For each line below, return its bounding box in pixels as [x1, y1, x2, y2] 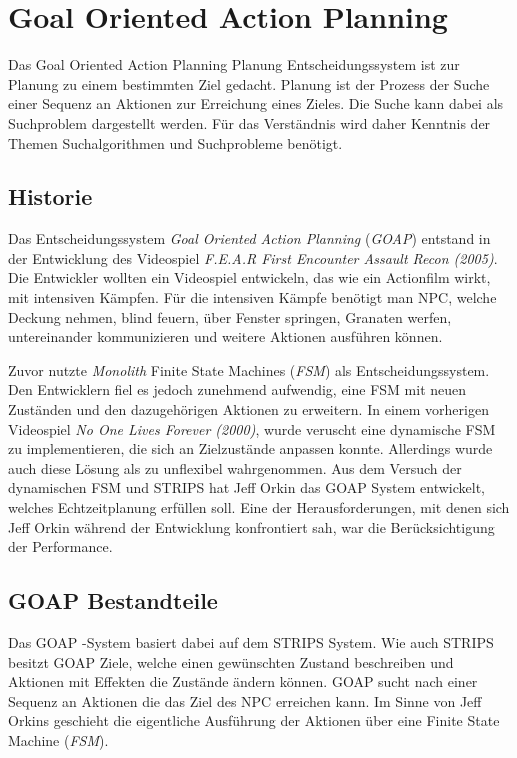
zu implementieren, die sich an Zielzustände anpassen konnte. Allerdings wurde [8, 438, 493, 459]
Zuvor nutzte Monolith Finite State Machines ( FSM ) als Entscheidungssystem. [8, 359, 490, 380]
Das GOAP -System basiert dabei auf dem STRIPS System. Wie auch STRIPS [8, 632, 494, 652]
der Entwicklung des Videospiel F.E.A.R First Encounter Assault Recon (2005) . [8, 247, 498, 268]
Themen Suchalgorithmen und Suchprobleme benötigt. [8, 132, 343, 153]
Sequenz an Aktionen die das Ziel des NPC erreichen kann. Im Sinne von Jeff [8, 690, 482, 711]
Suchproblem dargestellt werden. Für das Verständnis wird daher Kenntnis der [8, 112, 491, 133]
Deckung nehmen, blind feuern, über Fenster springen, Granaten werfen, [8, 306, 452, 327]
